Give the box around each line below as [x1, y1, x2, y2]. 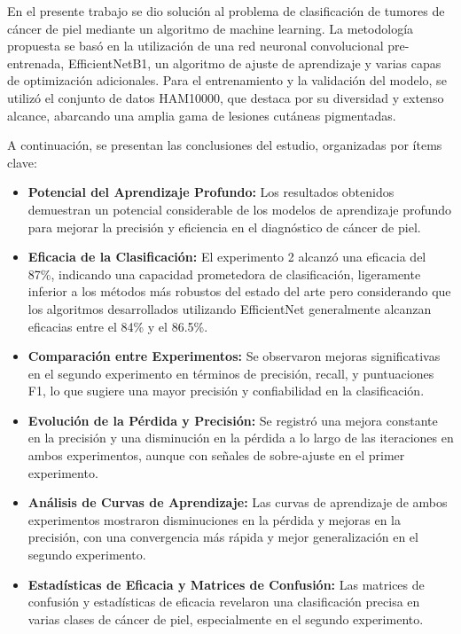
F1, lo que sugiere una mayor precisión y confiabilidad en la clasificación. [27, 381, 425, 400]
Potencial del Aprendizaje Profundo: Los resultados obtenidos [27, 183, 395, 201]
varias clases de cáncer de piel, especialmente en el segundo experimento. [27, 609, 424, 628]
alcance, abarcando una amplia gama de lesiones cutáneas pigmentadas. [7, 106, 396, 124]
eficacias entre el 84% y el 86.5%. [27, 317, 208, 335]
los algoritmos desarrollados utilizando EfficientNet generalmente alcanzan [27, 299, 432, 317]
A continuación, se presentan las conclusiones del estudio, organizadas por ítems [7, 136, 442, 154]
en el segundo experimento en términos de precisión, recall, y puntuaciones [27, 364, 434, 382]
